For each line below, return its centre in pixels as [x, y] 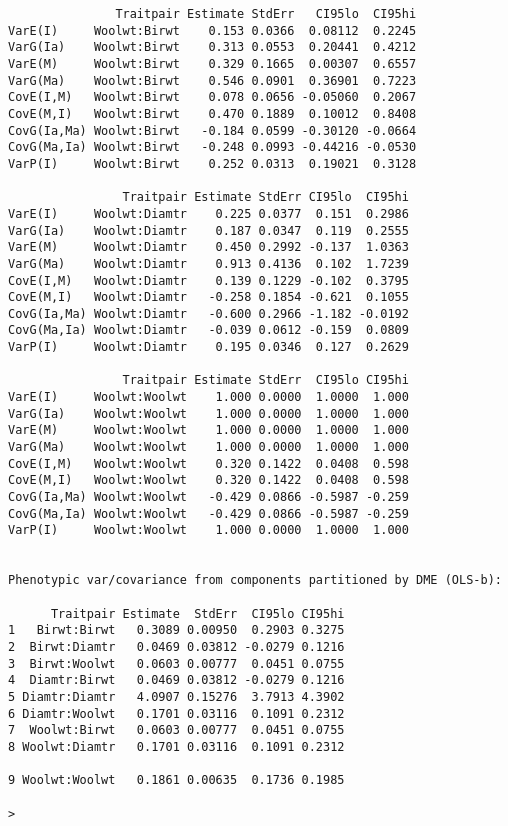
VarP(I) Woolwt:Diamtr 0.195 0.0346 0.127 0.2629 [208, 347]
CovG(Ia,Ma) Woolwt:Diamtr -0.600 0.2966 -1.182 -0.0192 [208, 313]
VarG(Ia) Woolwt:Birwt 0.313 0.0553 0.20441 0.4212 [212, 47]
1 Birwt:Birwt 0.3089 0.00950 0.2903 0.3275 [176, 630]
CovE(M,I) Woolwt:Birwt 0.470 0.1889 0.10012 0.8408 [212, 113]
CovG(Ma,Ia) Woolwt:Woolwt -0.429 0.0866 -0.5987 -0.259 [208, 513]
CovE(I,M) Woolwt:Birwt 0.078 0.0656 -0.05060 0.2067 [212, 97]
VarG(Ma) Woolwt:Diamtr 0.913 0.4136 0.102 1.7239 [208, 263]
